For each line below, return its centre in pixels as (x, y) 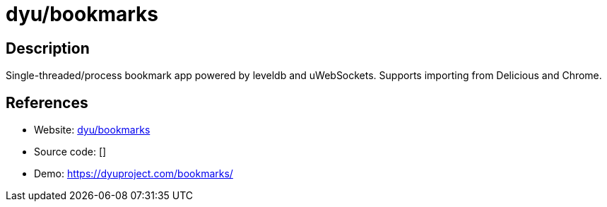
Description (48, 48)
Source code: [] (70, 152)
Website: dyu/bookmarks (92, 130)
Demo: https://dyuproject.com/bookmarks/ (134, 174)
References (47, 102)
